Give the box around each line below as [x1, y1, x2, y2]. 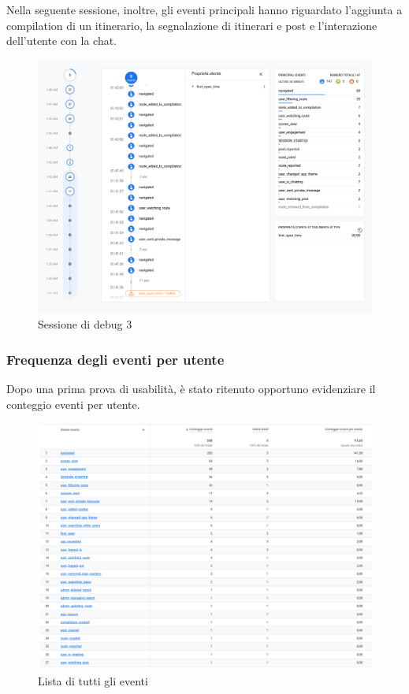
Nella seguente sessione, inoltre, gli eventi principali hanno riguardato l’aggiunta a [6, 2, 403, 17]
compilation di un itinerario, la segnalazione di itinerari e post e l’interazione [6, 17, 377, 33]
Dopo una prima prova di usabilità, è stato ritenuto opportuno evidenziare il [6, 380, 376, 396]
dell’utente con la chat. [6, 32, 117, 49]
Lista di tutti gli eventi [38, 672, 148, 688]
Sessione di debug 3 [38, 316, 132, 332]
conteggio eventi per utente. [6, 395, 140, 412]
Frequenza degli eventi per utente [6, 349, 225, 369]
